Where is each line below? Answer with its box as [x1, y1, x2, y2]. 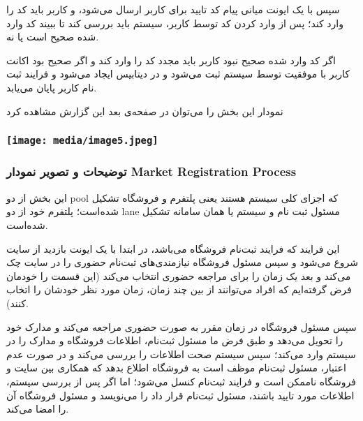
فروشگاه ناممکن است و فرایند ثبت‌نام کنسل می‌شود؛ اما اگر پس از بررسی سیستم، [6, 374, 357, 388]
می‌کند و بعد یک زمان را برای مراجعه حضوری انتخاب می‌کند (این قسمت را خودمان [6, 268, 351, 283]
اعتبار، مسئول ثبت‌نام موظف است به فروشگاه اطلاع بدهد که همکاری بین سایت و [6, 360, 346, 375]
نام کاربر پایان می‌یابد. [6, 80, 97, 94]
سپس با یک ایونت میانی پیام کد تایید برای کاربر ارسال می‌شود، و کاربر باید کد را [6, 2, 340, 16]
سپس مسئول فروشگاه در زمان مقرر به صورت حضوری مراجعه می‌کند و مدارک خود [6, 319, 357, 334]
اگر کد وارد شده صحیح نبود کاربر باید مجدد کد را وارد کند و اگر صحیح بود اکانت [6, 52, 336, 67]
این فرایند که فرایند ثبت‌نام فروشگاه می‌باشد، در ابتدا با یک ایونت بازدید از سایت [6, 241, 340, 256]
